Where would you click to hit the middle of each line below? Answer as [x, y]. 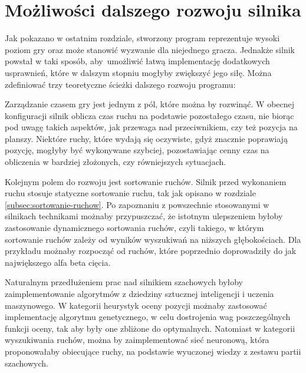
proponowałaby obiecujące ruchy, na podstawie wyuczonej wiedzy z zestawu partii [153, 351]
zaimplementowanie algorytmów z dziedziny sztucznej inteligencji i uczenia [139, 293]
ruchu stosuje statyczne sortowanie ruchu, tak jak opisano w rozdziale [130, 193]
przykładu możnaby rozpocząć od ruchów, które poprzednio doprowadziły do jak [151, 251]
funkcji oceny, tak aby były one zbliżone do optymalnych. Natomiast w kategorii [150, 328]
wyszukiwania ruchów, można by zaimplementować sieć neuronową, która [137, 340]
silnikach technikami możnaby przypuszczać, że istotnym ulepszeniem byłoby [144, 216]
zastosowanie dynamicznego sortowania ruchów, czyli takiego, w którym [134, 228]
